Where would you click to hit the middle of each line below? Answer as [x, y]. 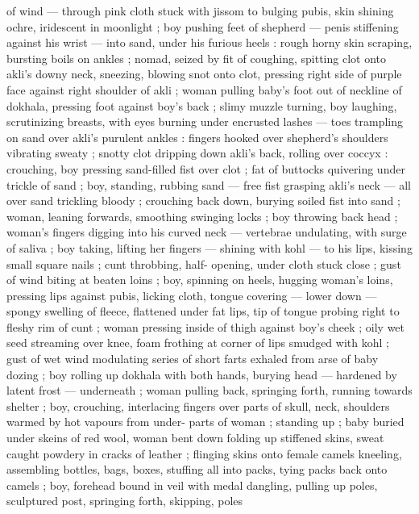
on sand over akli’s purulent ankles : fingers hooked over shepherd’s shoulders [197, 137]
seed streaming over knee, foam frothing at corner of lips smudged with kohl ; [198, 343]
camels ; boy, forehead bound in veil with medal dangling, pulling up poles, [192, 485]
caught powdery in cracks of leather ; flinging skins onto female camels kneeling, [204, 453]
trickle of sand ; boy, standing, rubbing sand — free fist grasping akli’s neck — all [209, 184]
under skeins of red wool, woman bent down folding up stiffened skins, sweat [195, 438]
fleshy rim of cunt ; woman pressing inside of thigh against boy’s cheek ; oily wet [206, 326]
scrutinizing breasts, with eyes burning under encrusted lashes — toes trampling [205, 121]
